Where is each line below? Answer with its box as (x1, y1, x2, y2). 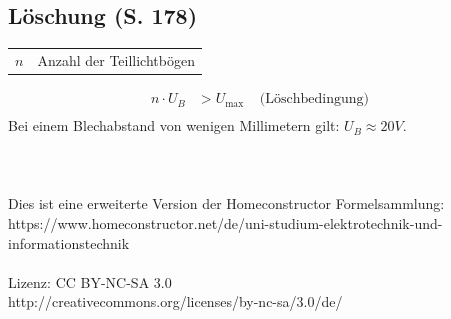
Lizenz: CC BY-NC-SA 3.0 (8, 271, 172, 292)
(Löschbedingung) (259, 92, 369, 107)
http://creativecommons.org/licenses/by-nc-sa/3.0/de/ (8, 291, 343, 312)
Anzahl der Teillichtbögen (37, 49, 195, 70)
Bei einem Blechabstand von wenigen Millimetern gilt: (8, 115, 340, 136)
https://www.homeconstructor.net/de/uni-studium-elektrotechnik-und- (8, 213, 443, 234)
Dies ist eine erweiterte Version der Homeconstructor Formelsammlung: (8, 193, 445, 214)
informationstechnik (8, 232, 130, 253)
